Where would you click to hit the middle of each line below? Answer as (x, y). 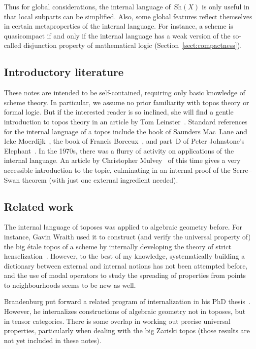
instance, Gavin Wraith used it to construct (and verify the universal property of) (128, 236)
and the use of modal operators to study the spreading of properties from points (125, 275)
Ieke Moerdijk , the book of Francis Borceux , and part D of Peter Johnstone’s (124, 141)
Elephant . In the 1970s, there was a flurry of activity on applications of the (119, 150)
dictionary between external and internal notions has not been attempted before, (126, 265)
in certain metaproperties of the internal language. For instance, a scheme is (119, 26)
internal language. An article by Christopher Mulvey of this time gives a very (122, 160)
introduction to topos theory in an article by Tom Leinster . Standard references (126, 121)
